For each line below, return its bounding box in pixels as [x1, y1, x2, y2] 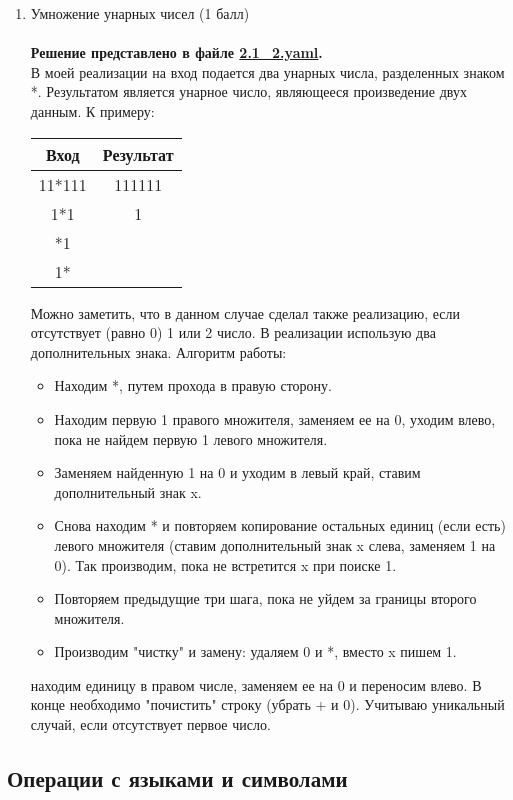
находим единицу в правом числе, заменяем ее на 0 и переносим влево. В [30, 674, 482, 695]
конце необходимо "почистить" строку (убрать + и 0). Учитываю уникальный [30, 694, 505, 715]
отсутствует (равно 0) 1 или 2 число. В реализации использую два [30, 322, 436, 343]
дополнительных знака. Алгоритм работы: [30, 341, 287, 362]
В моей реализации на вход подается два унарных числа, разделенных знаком [30, 61, 505, 82]
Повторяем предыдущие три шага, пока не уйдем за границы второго [54, 588, 477, 609]
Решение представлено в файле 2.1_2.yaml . [30, 42, 323, 63]
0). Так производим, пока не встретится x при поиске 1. [54, 554, 397, 575]
